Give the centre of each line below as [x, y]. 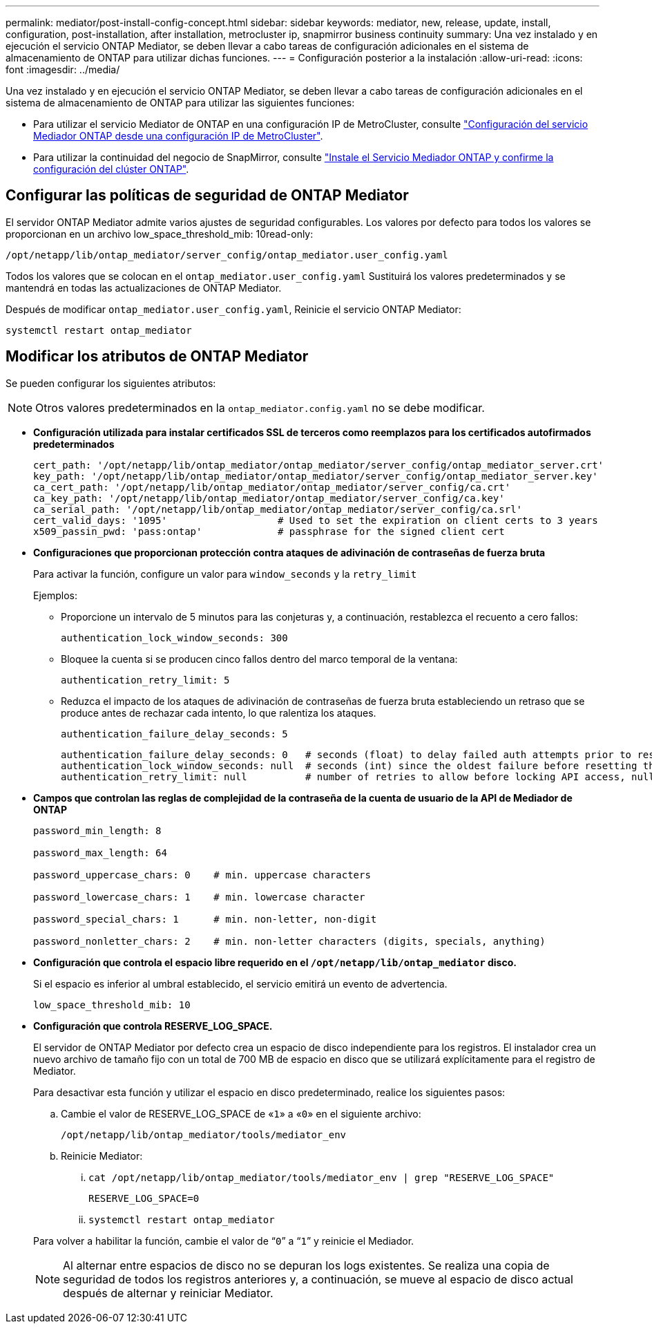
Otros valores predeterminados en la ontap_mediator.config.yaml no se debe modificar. [260, 407]
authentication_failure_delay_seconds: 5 [174, 734]
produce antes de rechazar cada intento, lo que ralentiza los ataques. [219, 713]
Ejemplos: [56, 595]
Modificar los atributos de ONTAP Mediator [157, 357]
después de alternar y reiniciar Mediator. [168, 1293]
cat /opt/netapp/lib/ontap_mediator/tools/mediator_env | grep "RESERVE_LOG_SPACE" [322, 1177]
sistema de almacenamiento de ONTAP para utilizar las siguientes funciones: [180, 103]
